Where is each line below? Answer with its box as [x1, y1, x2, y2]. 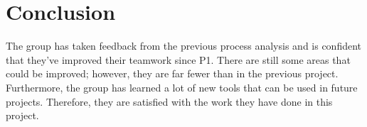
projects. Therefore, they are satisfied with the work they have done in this [6, 94, 333, 109]
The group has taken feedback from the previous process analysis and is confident [6, 38, 362, 53]
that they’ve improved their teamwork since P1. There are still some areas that [6, 52, 351, 67]
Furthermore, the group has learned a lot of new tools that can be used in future [6, 79, 358, 94]
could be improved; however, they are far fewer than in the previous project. [6, 66, 339, 81]
